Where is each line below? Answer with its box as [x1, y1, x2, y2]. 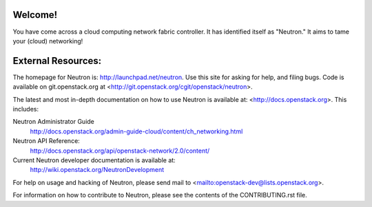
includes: [12, 105, 39, 113]
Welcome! [12, 9, 58, 21]
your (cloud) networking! [12, 36, 83, 45]
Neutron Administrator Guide [12, 118, 94, 126]
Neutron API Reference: [12, 137, 81, 145]
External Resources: [12, 55, 102, 67]
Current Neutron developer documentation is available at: [12, 155, 176, 164]
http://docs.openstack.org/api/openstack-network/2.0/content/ [30, 146, 210, 155]
